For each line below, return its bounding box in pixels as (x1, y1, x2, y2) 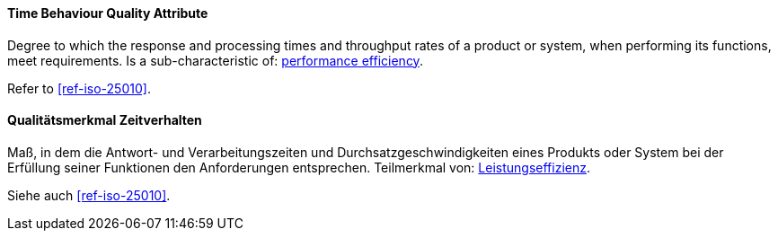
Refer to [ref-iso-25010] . (7, 80, 151, 96)
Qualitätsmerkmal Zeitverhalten (7, 112, 202, 128)
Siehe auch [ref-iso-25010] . (7, 187, 171, 203)
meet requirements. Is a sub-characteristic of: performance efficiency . (7, 52, 423, 68)
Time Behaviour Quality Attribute (7, 5, 208, 21)
